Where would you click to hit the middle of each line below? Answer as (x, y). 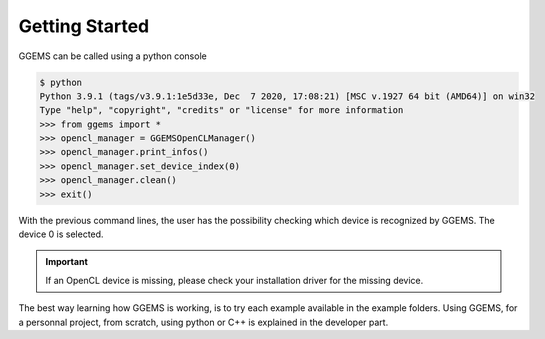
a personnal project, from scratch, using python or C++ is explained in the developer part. (203, 322)
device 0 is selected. (61, 234)
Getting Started (84, 26)
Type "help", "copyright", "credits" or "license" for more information (221, 110)
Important (67, 262)
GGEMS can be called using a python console (112, 56)
